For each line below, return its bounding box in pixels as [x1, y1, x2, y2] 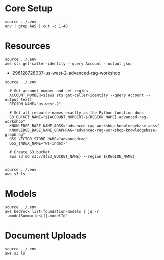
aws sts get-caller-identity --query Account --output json [5, 61, 133, 66]
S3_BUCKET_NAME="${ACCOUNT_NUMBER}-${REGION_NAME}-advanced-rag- [9, 114, 149, 120]
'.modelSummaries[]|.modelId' [5, 213, 68, 218]
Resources [5, 40, 51, 52]
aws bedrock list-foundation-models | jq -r [5, 209, 99, 214]
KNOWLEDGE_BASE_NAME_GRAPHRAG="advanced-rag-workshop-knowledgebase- [9, 128, 157, 133]
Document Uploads [5, 230, 87, 241]
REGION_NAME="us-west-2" [9, 101, 61, 106]
